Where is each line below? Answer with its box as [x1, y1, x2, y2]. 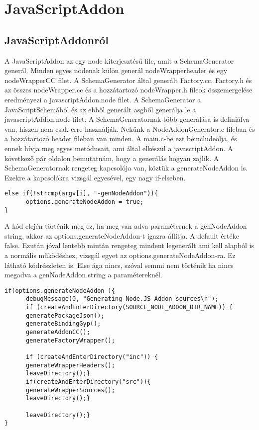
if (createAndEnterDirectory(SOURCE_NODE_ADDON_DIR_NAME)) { [25, 304, 233, 311]
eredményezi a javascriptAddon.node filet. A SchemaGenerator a [4, 94, 201, 104]
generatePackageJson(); [25, 312, 105, 319]
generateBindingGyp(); [25, 320, 101, 328]
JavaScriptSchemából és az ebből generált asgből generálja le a [4, 104, 196, 114]
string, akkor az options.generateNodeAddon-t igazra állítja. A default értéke [4, 230, 239, 241]
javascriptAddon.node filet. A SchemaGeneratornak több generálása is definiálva [4, 114, 250, 124]
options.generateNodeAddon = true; [25, 198, 144, 205]
